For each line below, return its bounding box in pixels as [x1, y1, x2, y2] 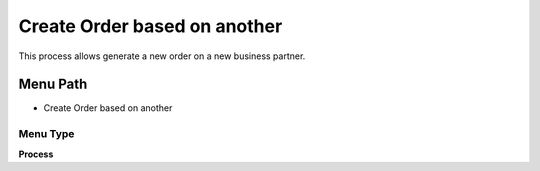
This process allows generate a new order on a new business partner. [18, 50, 306, 62]
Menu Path [18, 76, 88, 93]
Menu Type [18, 127, 75, 141]
